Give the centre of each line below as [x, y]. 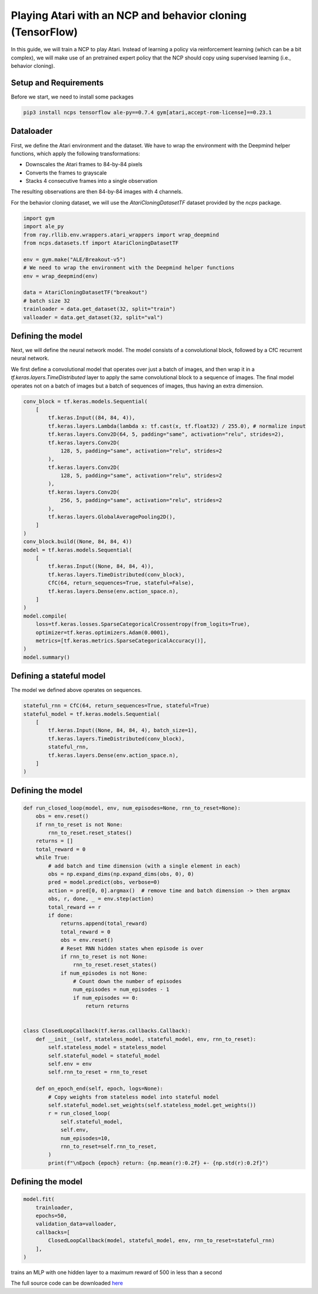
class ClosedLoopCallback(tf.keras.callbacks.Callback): [107, 1031]
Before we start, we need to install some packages [72, 97]
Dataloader [32, 131]
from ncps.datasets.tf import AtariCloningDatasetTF [101, 243]
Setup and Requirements [57, 83]
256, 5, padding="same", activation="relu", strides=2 [141, 500]
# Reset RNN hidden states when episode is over [132, 948]
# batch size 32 [47, 300]
